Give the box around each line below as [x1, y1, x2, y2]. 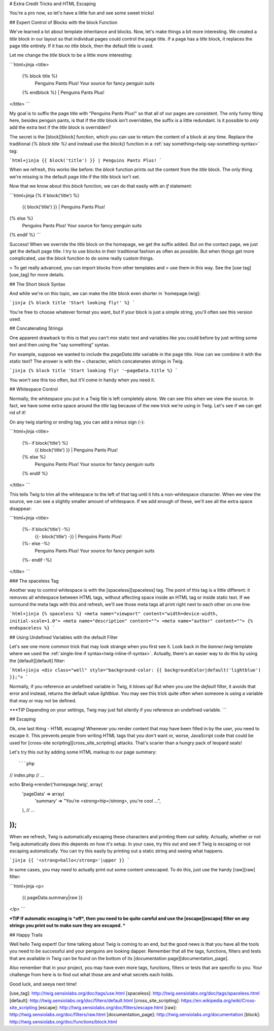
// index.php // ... [9, 772, 45, 778]
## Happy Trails [9, 932, 43, 938]
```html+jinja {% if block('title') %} [9, 192, 80, 198]
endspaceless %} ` [9, 625, 55, 631]
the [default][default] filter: [9, 657, 65, 664]
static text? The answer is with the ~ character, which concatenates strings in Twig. [9, 358, 184, 365]
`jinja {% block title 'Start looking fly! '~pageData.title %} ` [9, 368, 179, 374]
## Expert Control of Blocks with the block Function [9, 19, 118, 25]
